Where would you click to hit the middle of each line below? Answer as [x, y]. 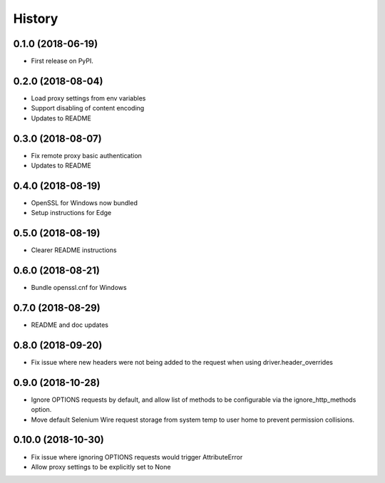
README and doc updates [70, 325]
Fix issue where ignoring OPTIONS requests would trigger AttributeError [137, 457]
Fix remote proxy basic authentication [87, 155]
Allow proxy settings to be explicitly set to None [101, 467]
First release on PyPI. [62, 61]
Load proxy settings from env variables [88, 98]
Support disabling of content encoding [88, 108]
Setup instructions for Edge [71, 213]
